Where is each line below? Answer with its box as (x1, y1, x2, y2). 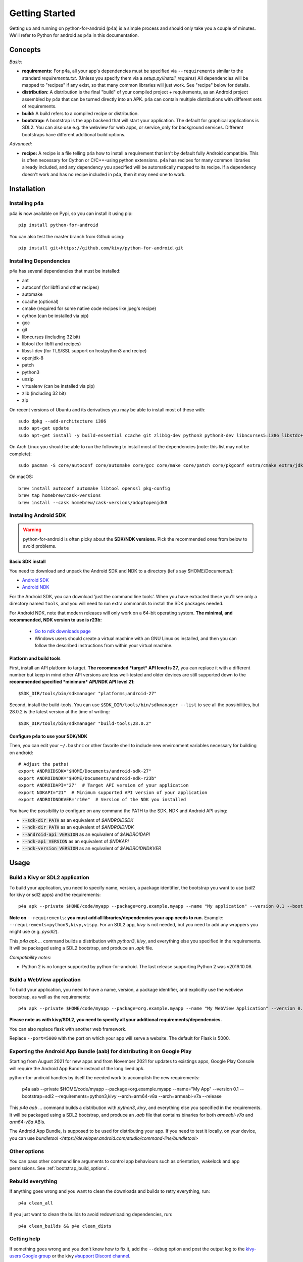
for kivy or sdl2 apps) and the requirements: (9, 891, 101, 898)
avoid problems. (23, 543, 57, 549)
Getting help (9, 1235, 40, 1242)
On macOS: (9, 474, 33, 480)
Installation (9, 184, 45, 193)
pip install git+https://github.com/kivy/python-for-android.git (18, 245, 184, 251)
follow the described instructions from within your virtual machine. (34, 643, 173, 649)
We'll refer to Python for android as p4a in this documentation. (9, 32, 139, 38)
